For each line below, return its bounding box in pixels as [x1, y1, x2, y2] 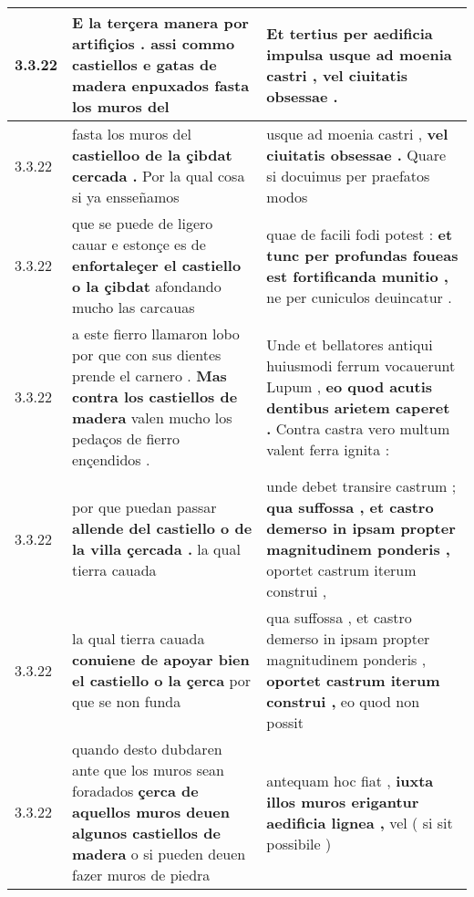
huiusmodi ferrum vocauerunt [266, 354, 456, 376]
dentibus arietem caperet [266, 396, 450, 418]
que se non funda [72, 691, 181, 712]
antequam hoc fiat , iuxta [266, 769, 434, 791]
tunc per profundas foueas [266, 244, 459, 266]
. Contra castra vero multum [266, 417, 450, 439]
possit [266, 712, 304, 733]
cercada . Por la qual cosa [72, 165, 245, 186]
